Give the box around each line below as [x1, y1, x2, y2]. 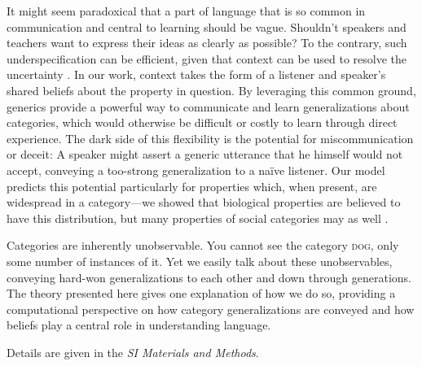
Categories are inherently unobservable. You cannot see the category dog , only [7, 237, 399, 254]
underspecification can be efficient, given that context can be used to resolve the [7, 50, 407, 67]
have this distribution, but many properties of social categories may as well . [7, 209, 389, 226]
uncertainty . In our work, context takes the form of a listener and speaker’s [7, 66, 386, 83]
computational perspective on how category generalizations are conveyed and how [7, 300, 415, 317]
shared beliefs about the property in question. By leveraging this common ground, [7, 81, 416, 98]
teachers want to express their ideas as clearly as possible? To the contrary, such [7, 34, 407, 51]
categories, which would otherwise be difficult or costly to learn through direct [7, 114, 398, 131]
